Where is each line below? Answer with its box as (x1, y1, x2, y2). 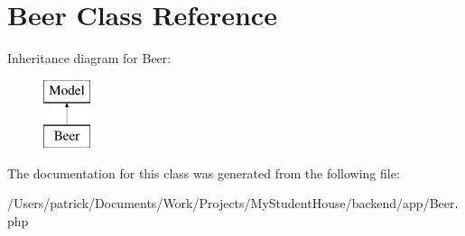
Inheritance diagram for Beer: (7, 49, 172, 68)
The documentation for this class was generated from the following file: (7, 163, 400, 182)
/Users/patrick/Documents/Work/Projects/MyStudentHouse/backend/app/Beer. (7, 194, 459, 213)
